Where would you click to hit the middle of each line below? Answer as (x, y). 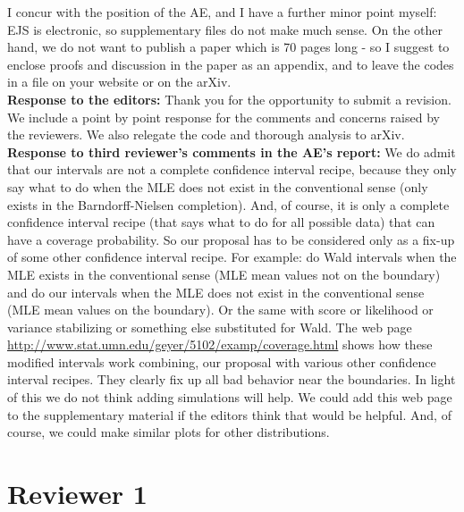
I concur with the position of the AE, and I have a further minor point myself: (222, 12)
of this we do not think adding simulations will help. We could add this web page (230, 397)
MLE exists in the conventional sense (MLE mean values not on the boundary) (224, 274)
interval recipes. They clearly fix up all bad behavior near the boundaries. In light (232, 379)
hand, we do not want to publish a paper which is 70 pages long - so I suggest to (228, 47)
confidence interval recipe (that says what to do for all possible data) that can (221, 222)
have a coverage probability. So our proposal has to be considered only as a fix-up (231, 239)
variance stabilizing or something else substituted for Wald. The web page (210, 327)
